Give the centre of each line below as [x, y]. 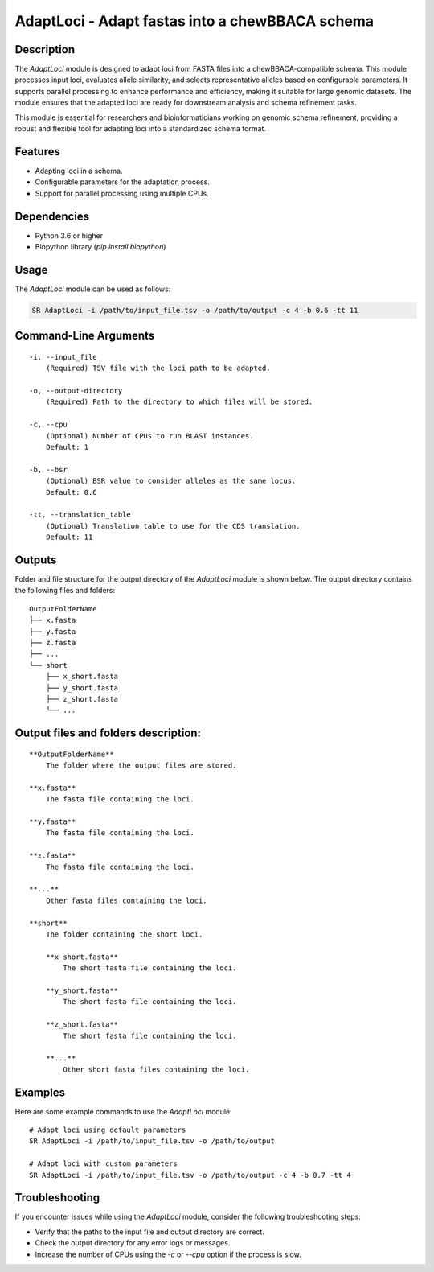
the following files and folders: [65, 591]
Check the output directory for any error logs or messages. [133, 1243]
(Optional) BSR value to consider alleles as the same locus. [171, 481]
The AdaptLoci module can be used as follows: [93, 289]
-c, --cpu [48, 425]
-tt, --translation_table [80, 515]
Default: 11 [69, 537]
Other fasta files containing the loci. [127, 900]
